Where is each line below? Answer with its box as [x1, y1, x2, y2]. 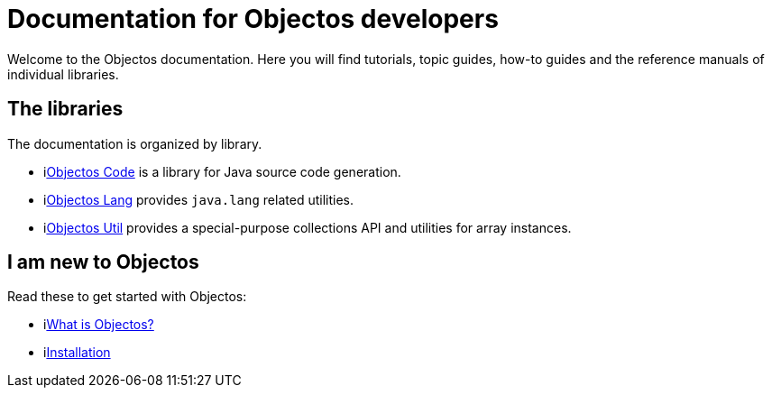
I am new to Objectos [7, 251, 199, 274]
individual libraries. [7, 66, 119, 82]
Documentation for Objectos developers [7, 4, 499, 34]
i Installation [43, 344, 111, 361]
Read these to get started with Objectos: [7, 289, 247, 305]
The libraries [7, 97, 124, 121]
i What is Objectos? [43, 317, 154, 333]
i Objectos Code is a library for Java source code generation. [43, 163, 401, 179]
